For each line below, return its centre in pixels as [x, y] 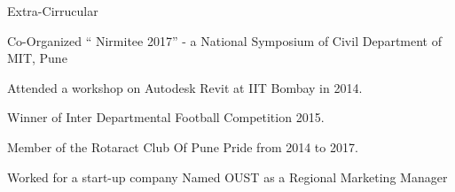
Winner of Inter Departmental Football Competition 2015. [166, 117]
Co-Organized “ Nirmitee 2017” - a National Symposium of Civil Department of [224, 40]
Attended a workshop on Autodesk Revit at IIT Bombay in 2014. [185, 87]
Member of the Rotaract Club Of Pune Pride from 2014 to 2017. [183, 146]
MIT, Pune [37, 58]
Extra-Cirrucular [53, 11]
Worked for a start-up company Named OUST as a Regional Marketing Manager [227, 177]
